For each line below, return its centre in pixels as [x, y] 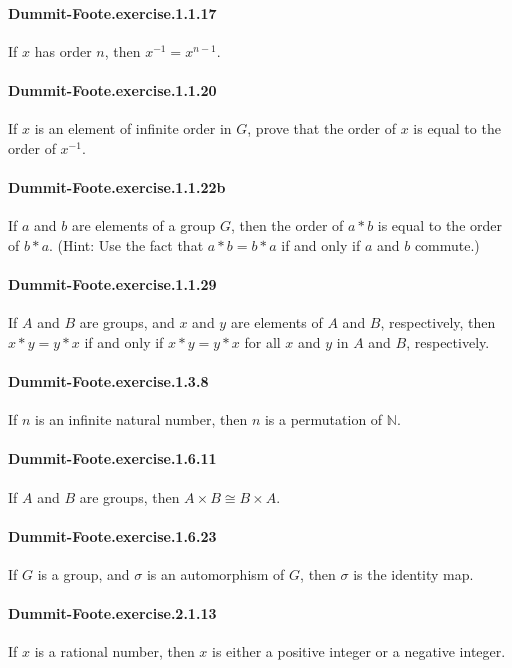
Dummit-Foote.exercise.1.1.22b [117, 186]
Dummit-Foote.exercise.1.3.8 [108, 380]
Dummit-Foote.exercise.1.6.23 [112, 535]
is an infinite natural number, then [141, 419]
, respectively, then [438, 322]
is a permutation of [323, 419]
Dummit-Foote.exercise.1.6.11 [112, 458]
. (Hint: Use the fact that [126, 244]
